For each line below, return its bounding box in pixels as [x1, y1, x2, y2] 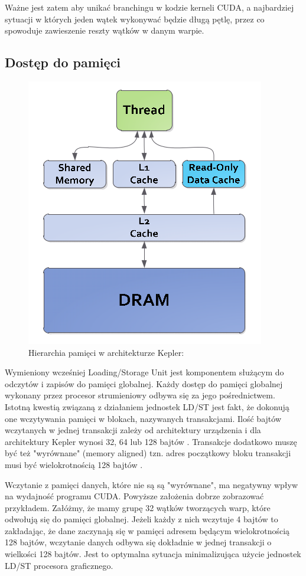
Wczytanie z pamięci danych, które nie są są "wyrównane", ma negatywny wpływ [5, 478, 298, 490]
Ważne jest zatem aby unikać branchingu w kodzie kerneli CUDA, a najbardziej [5, 1, 294, 13]
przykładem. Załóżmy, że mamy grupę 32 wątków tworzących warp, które [5, 501, 271, 513]
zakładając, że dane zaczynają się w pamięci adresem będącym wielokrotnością [5, 524, 290, 536]
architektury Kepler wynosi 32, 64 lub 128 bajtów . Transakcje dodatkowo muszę [5, 435, 297, 447]
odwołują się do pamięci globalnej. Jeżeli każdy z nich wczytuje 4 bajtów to [5, 513, 278, 525]
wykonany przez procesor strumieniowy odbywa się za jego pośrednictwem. [5, 389, 275, 401]
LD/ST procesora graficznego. [5, 559, 113, 571]
